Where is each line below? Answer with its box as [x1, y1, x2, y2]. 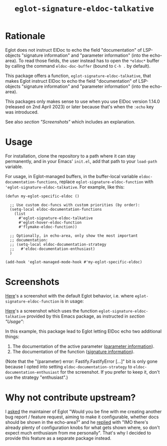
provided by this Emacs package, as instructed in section [27, 313, 145, 319]
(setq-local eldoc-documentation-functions [10, 207, 102, 212]
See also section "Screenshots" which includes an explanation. [5, 118, 135, 124]
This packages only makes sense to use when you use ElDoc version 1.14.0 [5, 98, 160, 104]
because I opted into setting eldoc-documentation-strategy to [5, 363, 132, 370]
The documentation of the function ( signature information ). [12, 348, 134, 355]
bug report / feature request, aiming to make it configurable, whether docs [5, 413, 159, 420]
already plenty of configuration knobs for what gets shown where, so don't [5, 424, 160, 430]
